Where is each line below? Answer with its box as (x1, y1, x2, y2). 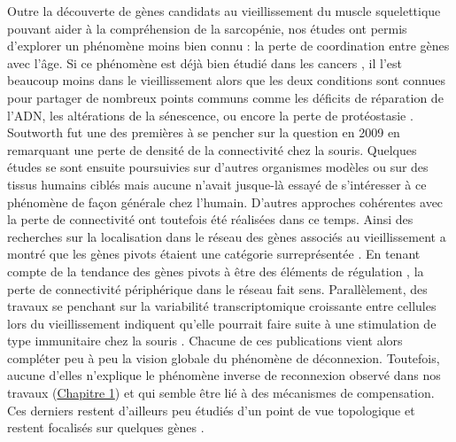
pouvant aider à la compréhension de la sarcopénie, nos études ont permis (7, 19, 407, 37)
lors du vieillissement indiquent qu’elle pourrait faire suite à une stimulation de (7, 314, 437, 332)
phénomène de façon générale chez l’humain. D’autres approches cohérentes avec (7, 192, 444, 211)
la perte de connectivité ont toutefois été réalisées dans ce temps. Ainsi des (7, 210, 413, 229)
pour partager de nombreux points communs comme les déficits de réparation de (7, 88, 444, 106)
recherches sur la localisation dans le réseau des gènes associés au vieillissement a (7, 227, 446, 245)
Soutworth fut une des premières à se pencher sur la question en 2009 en (7, 123, 400, 142)
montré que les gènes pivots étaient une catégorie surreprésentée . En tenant (7, 244, 421, 263)
